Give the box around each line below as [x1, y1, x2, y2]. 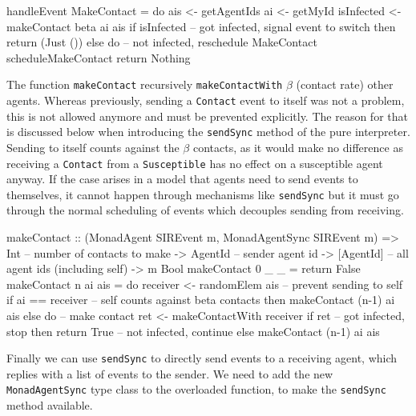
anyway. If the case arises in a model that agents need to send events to [6, 170, 358, 187]
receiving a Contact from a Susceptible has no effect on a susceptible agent [6, 154, 383, 171]
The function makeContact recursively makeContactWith [6, 76, 283, 93]
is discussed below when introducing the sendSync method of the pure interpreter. [6, 123, 410, 140]
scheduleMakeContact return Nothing [6, 49, 191, 66]
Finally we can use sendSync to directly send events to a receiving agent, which [6, 350, 398, 366]
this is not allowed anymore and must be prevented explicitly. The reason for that [6, 107, 408, 124]
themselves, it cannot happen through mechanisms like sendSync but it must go [6, 186, 399, 202]
